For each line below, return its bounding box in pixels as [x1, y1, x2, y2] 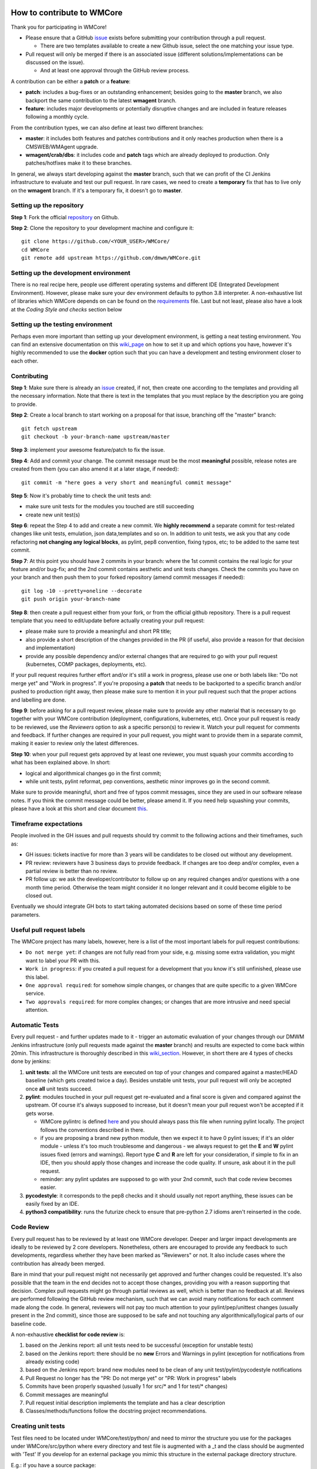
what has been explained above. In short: [11, 759, 111, 766]
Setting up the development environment [11, 269, 131, 277]
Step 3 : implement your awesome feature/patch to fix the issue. [11, 447, 166, 454]
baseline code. [11, 1320, 47, 1327]
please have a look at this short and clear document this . [11, 805, 148, 812]
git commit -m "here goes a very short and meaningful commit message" [21, 479, 232, 486]
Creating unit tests [11, 1422, 66, 1430]
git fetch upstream [21, 425, 77, 432]
